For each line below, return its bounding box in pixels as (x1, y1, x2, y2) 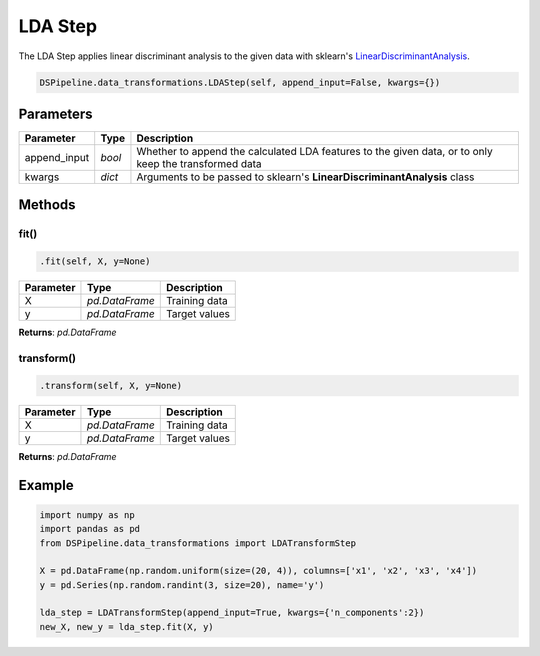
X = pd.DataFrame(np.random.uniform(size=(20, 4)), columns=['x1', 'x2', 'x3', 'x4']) (39, 565, 478, 577)
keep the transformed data (136, 157, 262, 171)
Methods (18, 196, 76, 214)
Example (18, 476, 74, 494)
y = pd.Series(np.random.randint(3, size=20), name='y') (39, 579, 325, 590)
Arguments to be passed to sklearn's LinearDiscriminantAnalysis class (136, 170, 475, 184)
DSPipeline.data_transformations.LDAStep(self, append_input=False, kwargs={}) (39, 76, 441, 88)
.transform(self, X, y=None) (39, 380, 183, 391)
